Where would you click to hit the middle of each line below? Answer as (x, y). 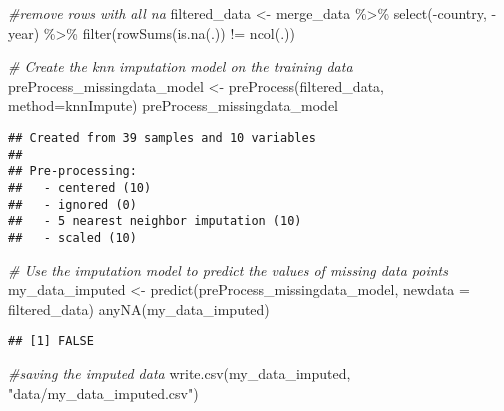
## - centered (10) (80, 187)
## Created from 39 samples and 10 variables (162, 137)
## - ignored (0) (72, 204)
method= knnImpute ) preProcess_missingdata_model (173, 105)
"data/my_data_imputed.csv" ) (103, 392)
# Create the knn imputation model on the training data (180, 66)
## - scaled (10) (72, 237)
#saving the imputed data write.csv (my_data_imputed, (179, 373)
